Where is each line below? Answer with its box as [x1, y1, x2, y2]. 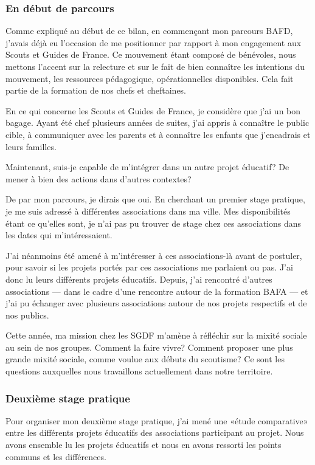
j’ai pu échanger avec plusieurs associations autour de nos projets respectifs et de [5, 297, 307, 309]
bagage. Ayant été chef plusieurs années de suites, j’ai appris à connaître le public [5, 116, 310, 129]
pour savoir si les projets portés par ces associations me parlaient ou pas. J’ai [5, 261, 293, 274]
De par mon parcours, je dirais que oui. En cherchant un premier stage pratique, [5, 193, 305, 205]
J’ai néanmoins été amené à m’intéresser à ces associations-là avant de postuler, [5, 249, 302, 261]
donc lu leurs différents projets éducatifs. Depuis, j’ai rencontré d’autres [5, 272, 272, 285]
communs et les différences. [5, 450, 106, 463]
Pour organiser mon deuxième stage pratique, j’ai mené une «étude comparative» [5, 414, 308, 427]
